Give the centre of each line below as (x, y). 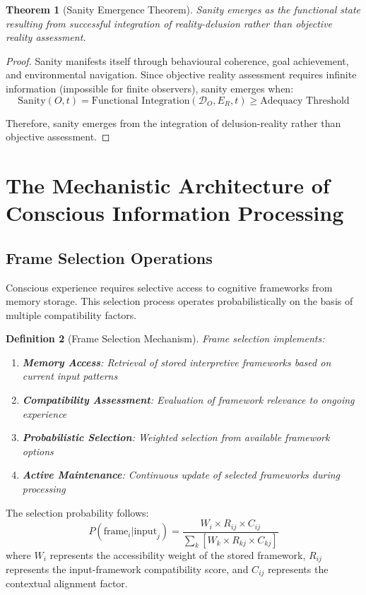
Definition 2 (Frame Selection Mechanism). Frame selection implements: (165, 338)
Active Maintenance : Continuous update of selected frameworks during (181, 475)
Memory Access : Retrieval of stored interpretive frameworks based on (177, 362)
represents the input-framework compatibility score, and (127, 569)
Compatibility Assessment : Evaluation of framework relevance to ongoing (188, 400)
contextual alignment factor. (67, 583)
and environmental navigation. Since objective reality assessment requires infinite (181, 74)
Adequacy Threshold (305, 101)
